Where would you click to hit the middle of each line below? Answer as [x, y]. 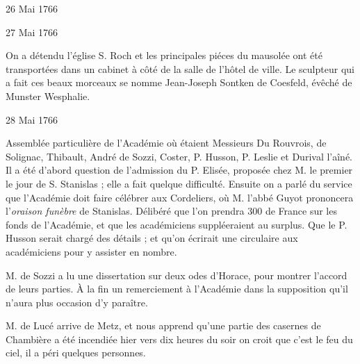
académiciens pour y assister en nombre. [91, 251]
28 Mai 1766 [32, 119]
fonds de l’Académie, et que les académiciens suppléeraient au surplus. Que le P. [177, 224]
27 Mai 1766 [32, 32]
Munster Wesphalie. [48, 96]
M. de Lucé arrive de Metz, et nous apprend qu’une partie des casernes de [163, 325]
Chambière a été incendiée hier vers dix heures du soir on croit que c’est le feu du [179, 339]
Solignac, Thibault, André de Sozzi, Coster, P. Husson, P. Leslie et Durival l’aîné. [179, 156]
